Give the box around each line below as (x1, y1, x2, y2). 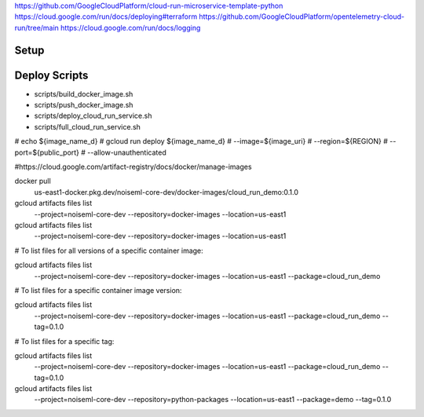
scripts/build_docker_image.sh (34, 89, 133, 98)
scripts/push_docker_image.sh (34, 101, 133, 110)
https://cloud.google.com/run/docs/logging (60, 23, 201, 32)
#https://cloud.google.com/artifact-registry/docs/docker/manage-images (14, 162, 252, 172)
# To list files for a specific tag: (14, 336, 115, 346)
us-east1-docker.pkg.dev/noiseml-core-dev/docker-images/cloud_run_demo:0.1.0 (34, 187, 298, 196)
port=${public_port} (14, 148, 80, 157)
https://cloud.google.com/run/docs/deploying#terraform (14, 12, 198, 21)
